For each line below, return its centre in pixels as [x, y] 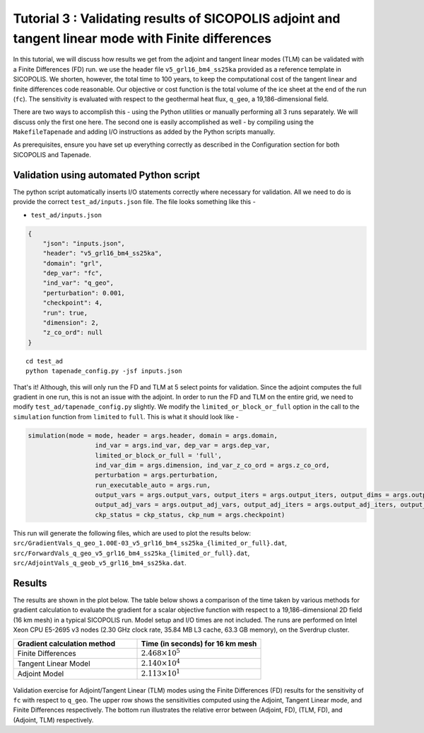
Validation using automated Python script [107, 175]
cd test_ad [45, 361]
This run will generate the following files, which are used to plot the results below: [132, 533]
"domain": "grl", [73, 263]
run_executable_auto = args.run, [153, 485]
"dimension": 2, [71, 323]
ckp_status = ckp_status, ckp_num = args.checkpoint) [190, 515]
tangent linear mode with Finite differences [142, 38]
